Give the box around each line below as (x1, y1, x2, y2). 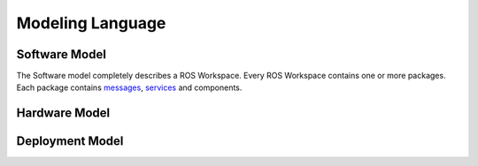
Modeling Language (16, 13, 166, 33)
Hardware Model (16, 106, 111, 121)
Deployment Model (16, 133, 124, 149)
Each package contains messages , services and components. (16, 82, 243, 93)
